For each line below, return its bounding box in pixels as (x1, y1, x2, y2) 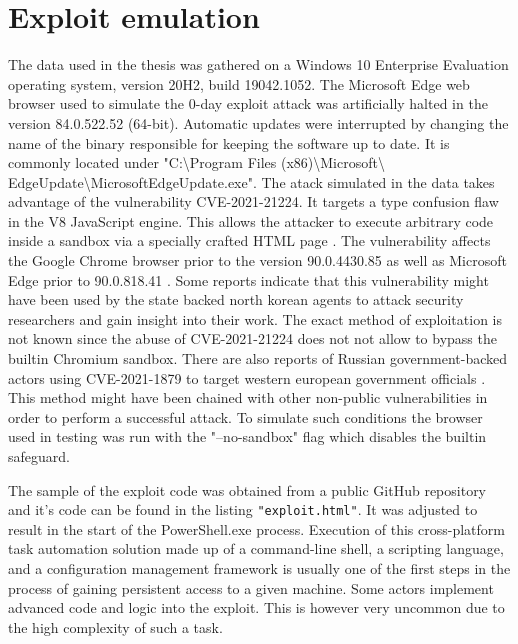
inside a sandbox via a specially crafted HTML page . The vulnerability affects (8, 230, 491, 251)
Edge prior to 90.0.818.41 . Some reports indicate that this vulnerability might (8, 269, 489, 290)
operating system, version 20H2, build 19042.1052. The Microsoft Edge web (8, 73, 470, 94)
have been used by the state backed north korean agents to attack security (8, 289, 464, 310)
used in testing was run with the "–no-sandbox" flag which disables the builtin (8, 426, 487, 447)
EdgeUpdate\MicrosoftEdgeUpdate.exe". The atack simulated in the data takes (8, 171, 495, 192)
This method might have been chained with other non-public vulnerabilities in (8, 387, 488, 408)
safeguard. (8, 446, 70, 466)
